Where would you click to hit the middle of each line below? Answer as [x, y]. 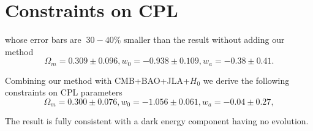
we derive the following [246, 80]
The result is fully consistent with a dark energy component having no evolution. [157, 121]
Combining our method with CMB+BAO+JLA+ [97, 80]
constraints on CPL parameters [64, 92]
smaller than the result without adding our [204, 39]
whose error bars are [43, 39]
